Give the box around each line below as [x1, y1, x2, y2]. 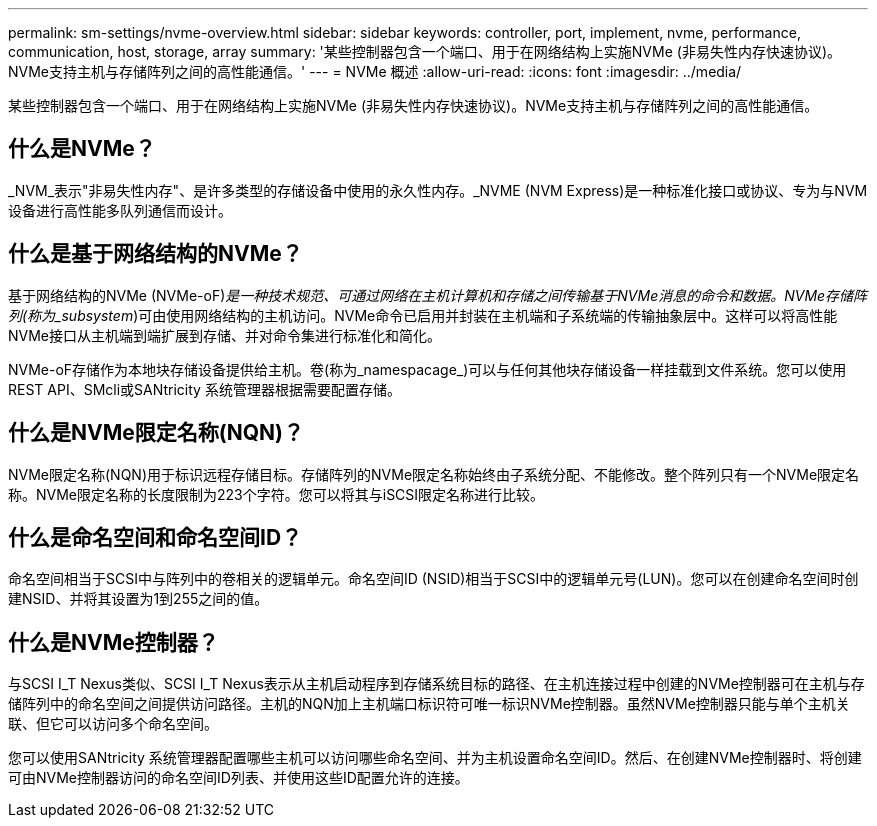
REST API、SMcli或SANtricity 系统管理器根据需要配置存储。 [8, 380, 401, 398]
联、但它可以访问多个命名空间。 [8, 715, 218, 733]
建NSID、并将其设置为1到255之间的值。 [8, 590, 269, 608]
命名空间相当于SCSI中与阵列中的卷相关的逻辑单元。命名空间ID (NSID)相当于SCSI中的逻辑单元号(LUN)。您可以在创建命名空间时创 [8, 570, 859, 588]
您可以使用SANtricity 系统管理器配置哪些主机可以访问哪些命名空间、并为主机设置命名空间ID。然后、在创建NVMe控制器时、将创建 [8, 749, 862, 767]
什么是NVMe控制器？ [8, 629, 219, 655]
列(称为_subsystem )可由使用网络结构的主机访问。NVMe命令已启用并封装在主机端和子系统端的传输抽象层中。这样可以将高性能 [8, 306, 838, 324]
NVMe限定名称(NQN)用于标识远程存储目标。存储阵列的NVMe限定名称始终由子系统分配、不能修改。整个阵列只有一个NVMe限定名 [8, 465, 860, 483]
